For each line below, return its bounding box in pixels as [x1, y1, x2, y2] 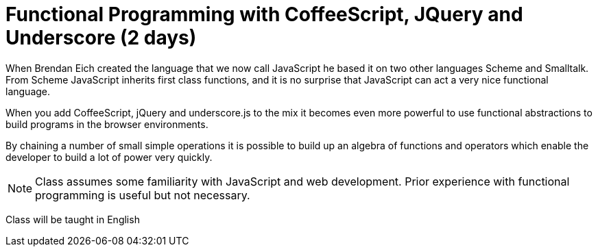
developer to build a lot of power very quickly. [5, 151, 213, 163]
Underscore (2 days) [5, 26, 197, 49]
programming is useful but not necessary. [35, 188, 250, 202]
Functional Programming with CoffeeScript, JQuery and [5, 3, 523, 26]
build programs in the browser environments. [5, 118, 208, 130]
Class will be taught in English [5, 213, 140, 225]
